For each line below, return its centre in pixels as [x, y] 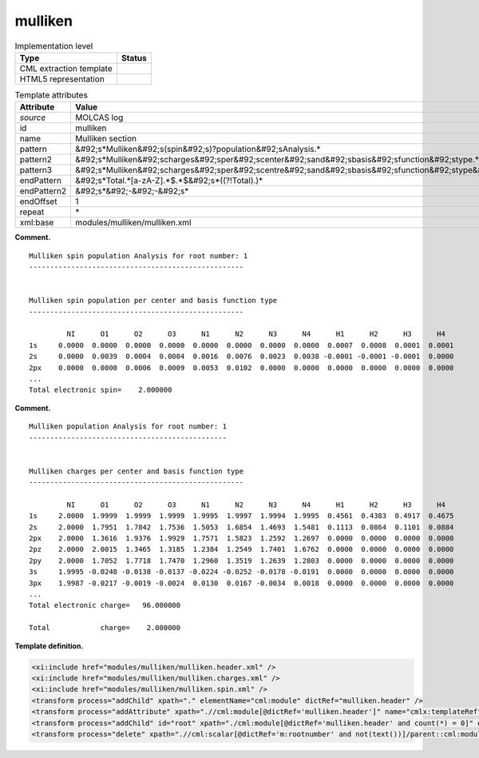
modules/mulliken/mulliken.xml [133, 222]
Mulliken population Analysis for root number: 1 [128, 427]
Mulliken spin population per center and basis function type [153, 301]
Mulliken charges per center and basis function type [136, 471]
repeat [32, 212]
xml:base [37, 222]
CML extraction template [66, 68]
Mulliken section [106, 138]
